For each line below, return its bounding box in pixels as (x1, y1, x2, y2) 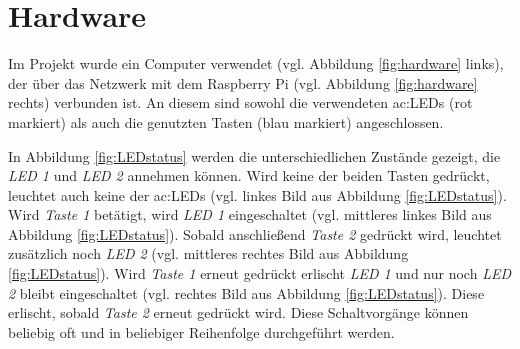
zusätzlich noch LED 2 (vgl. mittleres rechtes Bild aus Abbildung (8, 243, 409, 264)
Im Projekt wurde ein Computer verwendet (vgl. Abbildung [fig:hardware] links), (8, 53, 504, 74)
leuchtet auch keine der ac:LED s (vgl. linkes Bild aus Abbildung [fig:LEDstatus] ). (8, 184, 507, 205)
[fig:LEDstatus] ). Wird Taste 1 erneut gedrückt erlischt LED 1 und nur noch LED (8, 263, 511, 284)
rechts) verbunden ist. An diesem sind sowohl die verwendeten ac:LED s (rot (8, 92, 473, 113)
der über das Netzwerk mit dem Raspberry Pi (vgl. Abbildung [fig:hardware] (8, 72, 478, 93)
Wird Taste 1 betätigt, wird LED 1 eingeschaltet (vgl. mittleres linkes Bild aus (8, 204, 492, 225)
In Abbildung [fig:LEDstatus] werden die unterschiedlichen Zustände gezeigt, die (8, 145, 501, 166)
